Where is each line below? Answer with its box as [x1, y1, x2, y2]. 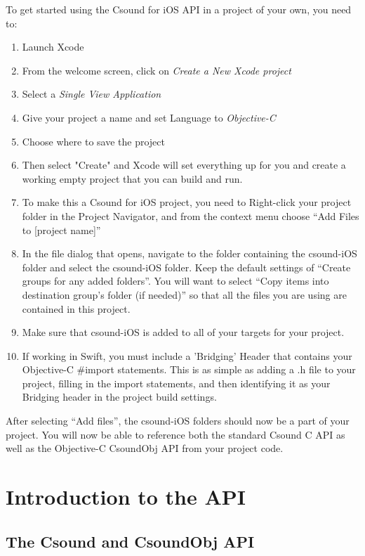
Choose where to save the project [22, 134, 165, 148]
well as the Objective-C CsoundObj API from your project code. [6, 441, 284, 455]
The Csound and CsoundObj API [6, 530, 255, 552]
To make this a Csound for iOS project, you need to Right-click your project [22, 195, 352, 209]
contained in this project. [22, 301, 131, 316]
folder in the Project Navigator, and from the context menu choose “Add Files [22, 208, 359, 223]
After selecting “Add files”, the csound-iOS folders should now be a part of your [6, 413, 350, 428]
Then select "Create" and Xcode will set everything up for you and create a [22, 157, 346, 172]
